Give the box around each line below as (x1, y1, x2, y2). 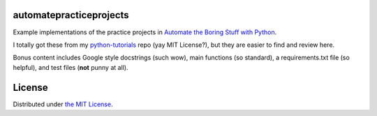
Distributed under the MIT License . (13, 100, 113, 108)
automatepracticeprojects (13, 9, 129, 21)
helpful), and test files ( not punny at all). (13, 63, 128, 71)
